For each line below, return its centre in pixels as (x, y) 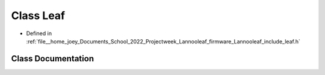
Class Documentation (53, 59)
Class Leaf (38, 15)
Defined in (39, 33)
